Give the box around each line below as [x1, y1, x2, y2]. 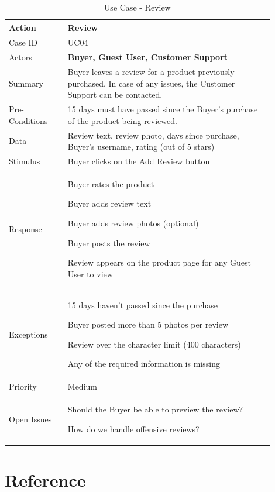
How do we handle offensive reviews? [67, 422, 200, 435]
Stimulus [9, 155, 40, 167]
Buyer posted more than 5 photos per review [67, 318, 229, 331]
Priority [9, 380, 37, 393]
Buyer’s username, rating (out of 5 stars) [67, 140, 215, 153]
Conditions [9, 114, 48, 126]
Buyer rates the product [67, 177, 154, 190]
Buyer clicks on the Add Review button [67, 155, 210, 167]
